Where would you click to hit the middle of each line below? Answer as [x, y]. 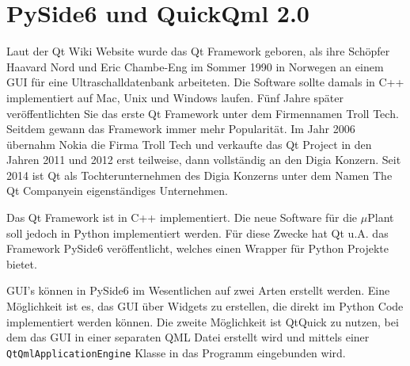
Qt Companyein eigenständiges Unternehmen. [117, 191]
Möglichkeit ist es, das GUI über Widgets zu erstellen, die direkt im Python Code [205, 306]
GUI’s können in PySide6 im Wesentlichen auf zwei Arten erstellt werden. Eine [198, 290]
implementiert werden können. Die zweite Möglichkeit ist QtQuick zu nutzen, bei [203, 321]
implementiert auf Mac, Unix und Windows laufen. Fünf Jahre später [175, 97]
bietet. [22, 263]
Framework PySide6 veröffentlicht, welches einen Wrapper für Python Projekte [197, 248]
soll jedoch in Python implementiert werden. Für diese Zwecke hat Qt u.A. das [197, 233]
